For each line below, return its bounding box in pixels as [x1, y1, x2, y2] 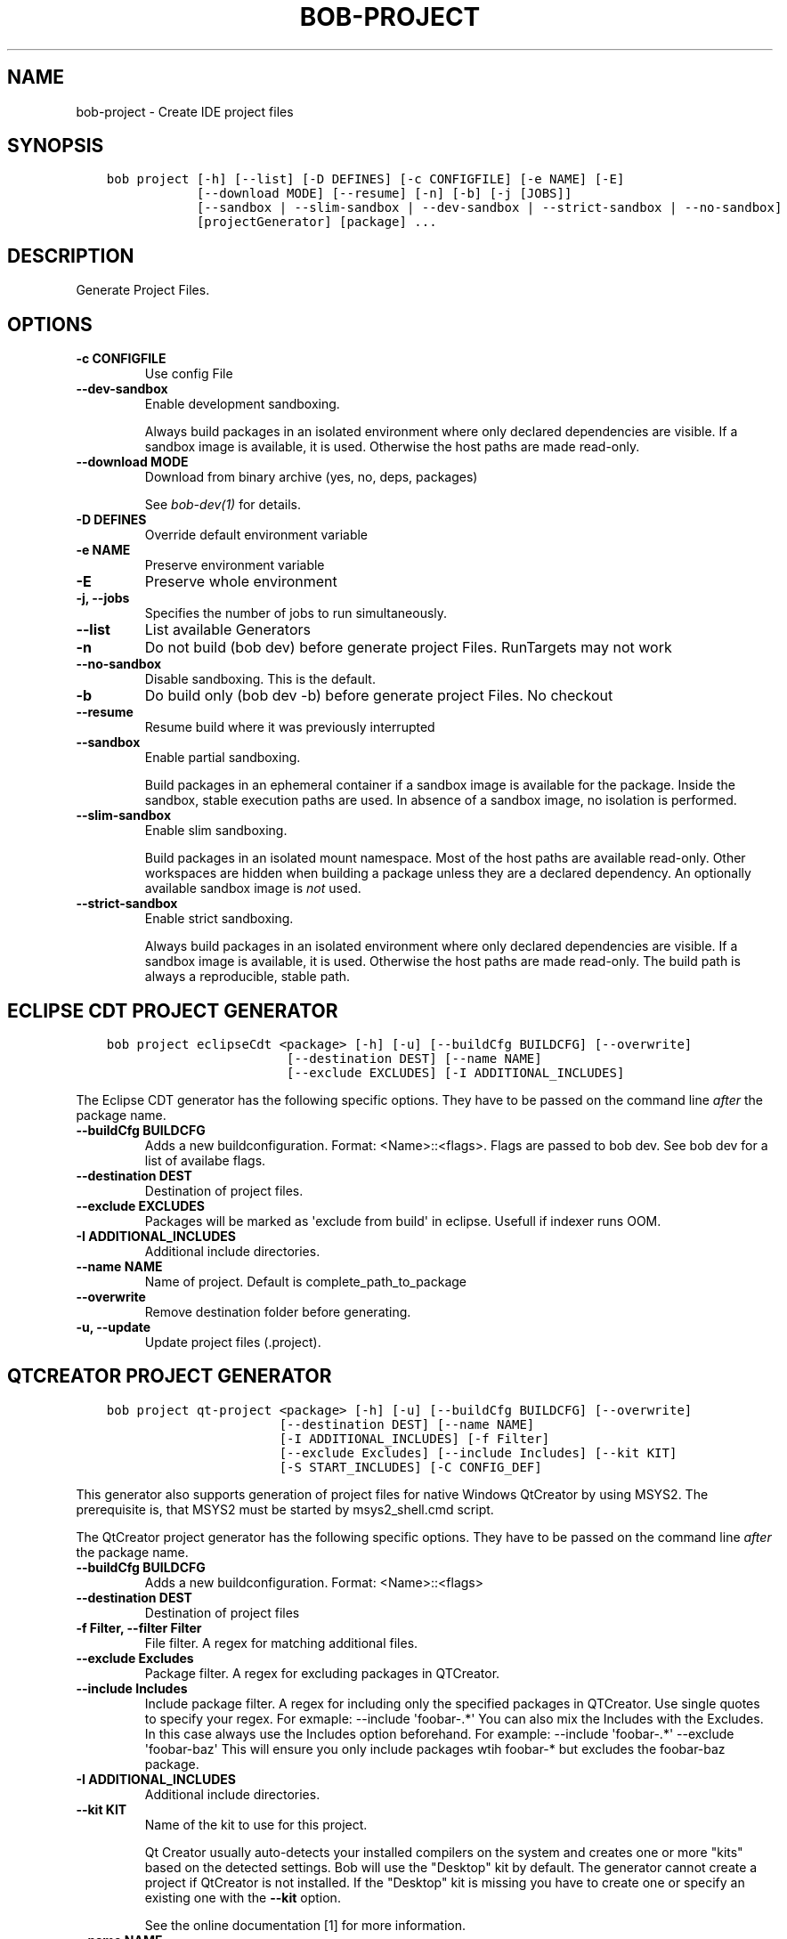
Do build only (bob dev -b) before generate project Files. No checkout [144, 686, 613, 705]
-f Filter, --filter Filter [76, 1619, 202, 1635]
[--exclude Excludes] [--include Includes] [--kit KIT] [279, 1445, 677, 1460]
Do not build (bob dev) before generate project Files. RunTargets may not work [144, 638, 672, 657]
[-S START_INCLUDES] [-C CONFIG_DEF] [279, 1459, 542, 1474]
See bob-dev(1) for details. [144, 497, 301, 513]
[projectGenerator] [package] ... [196, 215, 437, 230]
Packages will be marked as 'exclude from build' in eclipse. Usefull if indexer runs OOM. [144, 1213, 661, 1229]
